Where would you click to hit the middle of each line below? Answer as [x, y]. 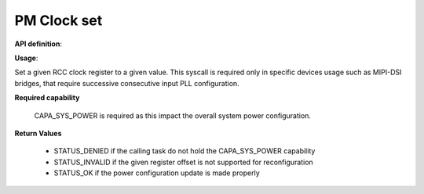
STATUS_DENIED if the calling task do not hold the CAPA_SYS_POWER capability [185, 151]
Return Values [38, 133]
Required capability [47, 98]
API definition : [38, 44]
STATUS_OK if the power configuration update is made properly [157, 173]
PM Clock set [58, 20]
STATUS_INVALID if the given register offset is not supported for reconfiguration [183, 162]
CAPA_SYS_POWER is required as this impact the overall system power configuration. [173, 115]
